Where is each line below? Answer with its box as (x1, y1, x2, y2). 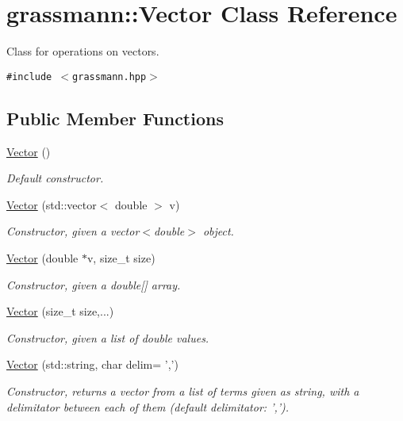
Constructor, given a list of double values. (6, 329, 209, 346)
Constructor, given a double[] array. (6, 276, 181, 293)
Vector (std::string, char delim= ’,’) (6, 356, 178, 373)
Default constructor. (6, 170, 104, 186)
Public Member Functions (6, 105, 224, 130)
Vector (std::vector (6, 196, 97, 212)
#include (6, 71, 52, 82)
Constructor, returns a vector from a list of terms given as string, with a (6, 382, 359, 399)
